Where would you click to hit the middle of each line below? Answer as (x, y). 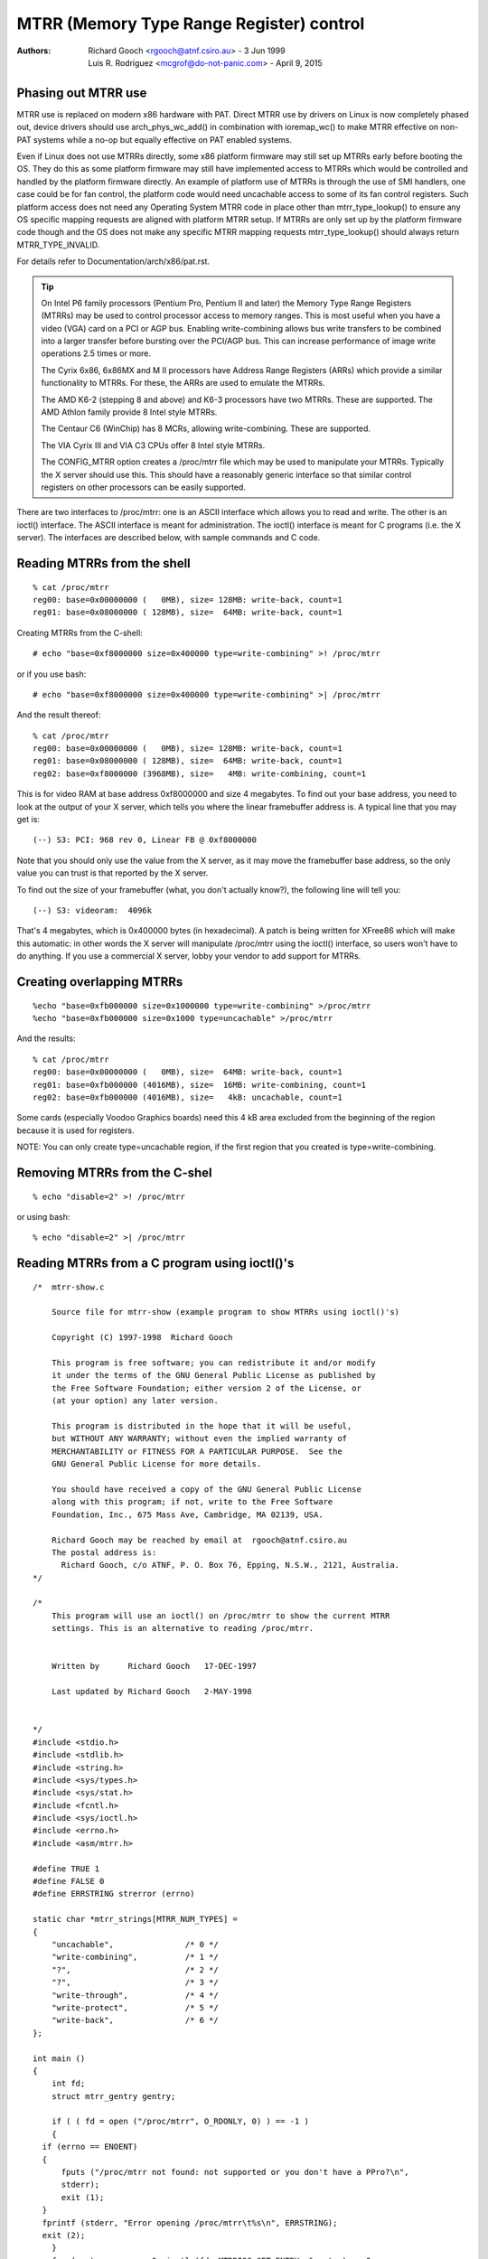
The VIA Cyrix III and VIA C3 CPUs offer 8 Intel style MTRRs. (153, 445)
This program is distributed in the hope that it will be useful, (202, 1426)
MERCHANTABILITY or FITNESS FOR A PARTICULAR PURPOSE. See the (197, 1451)
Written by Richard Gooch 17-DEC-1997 (154, 1666)
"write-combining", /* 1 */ (135, 1957)
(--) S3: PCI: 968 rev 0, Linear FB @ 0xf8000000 (145, 840)
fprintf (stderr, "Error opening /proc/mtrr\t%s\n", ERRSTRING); (190, 2222)
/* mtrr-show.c (69, 1287)
